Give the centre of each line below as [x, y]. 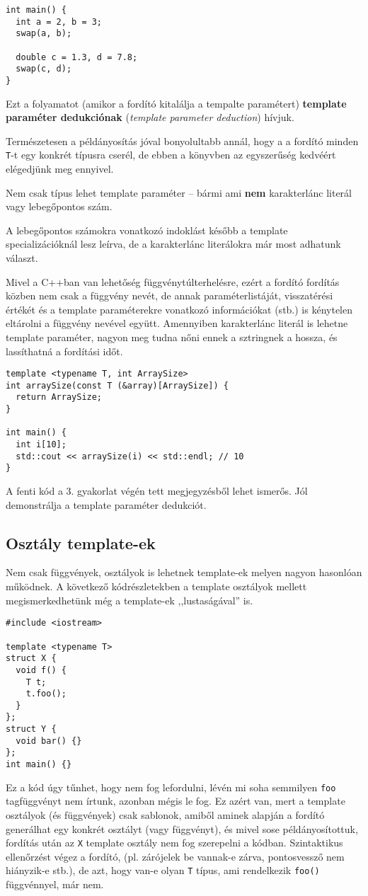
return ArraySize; [59, 397]
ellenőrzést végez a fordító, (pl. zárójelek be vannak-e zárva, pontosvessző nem [175, 856]
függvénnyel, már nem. [55, 884]
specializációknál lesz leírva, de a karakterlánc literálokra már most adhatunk [173, 244]
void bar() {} [49, 741]
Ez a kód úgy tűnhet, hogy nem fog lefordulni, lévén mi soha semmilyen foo [171, 787]
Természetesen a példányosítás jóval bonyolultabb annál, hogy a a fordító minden [182, 140]
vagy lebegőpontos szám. [59, 206]
